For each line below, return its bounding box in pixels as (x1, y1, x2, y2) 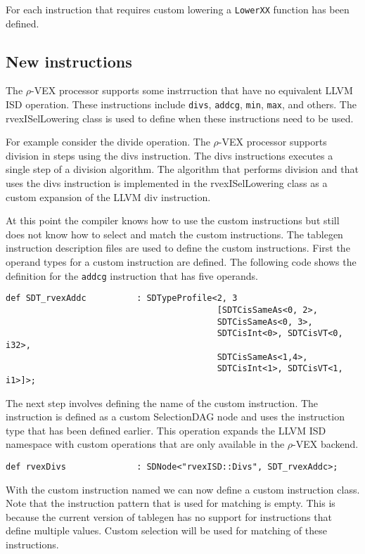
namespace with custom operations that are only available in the (6, 437, 285, 451)
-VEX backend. (293, 437, 359, 451)
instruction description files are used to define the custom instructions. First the (6, 240, 350, 255)
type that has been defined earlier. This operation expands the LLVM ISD (6, 423, 326, 437)
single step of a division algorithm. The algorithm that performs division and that (6, 162, 359, 176)
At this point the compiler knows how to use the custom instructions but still (6, 213, 340, 228)
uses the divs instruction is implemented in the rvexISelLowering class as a (6, 176, 328, 191)
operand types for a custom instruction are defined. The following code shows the (6, 255, 357, 269)
